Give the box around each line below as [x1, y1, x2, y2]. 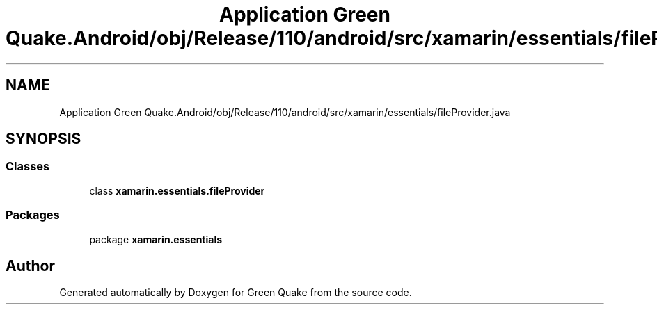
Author [6, 256, 55, 275]
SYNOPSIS [6, 130, 81, 148]
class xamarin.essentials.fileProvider [89, 184, 265, 197]
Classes [6, 159, 50, 174]
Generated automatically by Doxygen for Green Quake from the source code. [59, 286, 412, 299]
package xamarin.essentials [89, 233, 223, 245]
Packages [6, 208, 60, 222]
